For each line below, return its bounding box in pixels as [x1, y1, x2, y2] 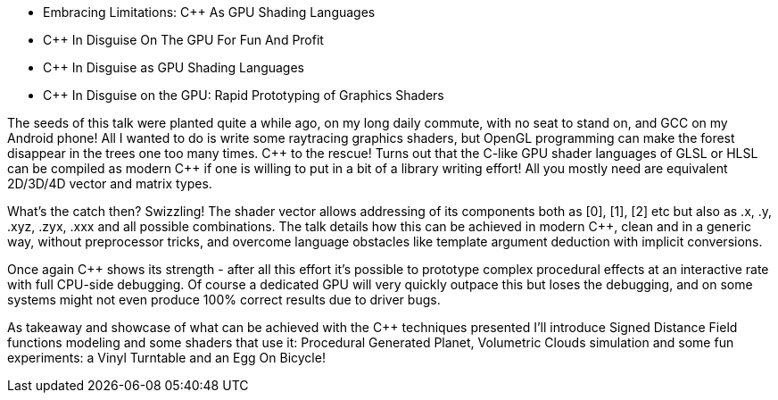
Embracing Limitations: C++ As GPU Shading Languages [43, 4, 376, 20]
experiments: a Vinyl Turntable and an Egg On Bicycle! [7, 350, 326, 365]
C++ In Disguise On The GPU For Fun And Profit [43, 32, 324, 47]
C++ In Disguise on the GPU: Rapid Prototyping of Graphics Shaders [43, 87, 444, 103]
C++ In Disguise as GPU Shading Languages [43, 60, 305, 75]
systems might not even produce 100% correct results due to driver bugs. [7, 292, 441, 307]
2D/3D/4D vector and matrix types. [7, 176, 212, 191]
